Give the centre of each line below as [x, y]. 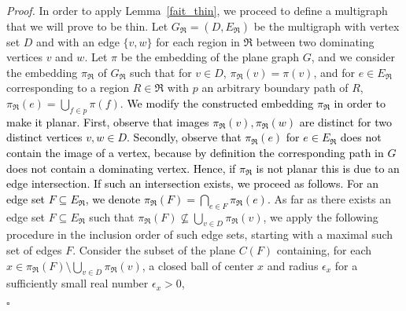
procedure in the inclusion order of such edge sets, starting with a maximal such [200, 234]
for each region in [198, 41]
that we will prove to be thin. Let [87, 26]
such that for [161, 72]
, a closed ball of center [198, 265]
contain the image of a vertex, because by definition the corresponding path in [195, 152]
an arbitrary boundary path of [275, 88]
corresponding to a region [68, 88]
